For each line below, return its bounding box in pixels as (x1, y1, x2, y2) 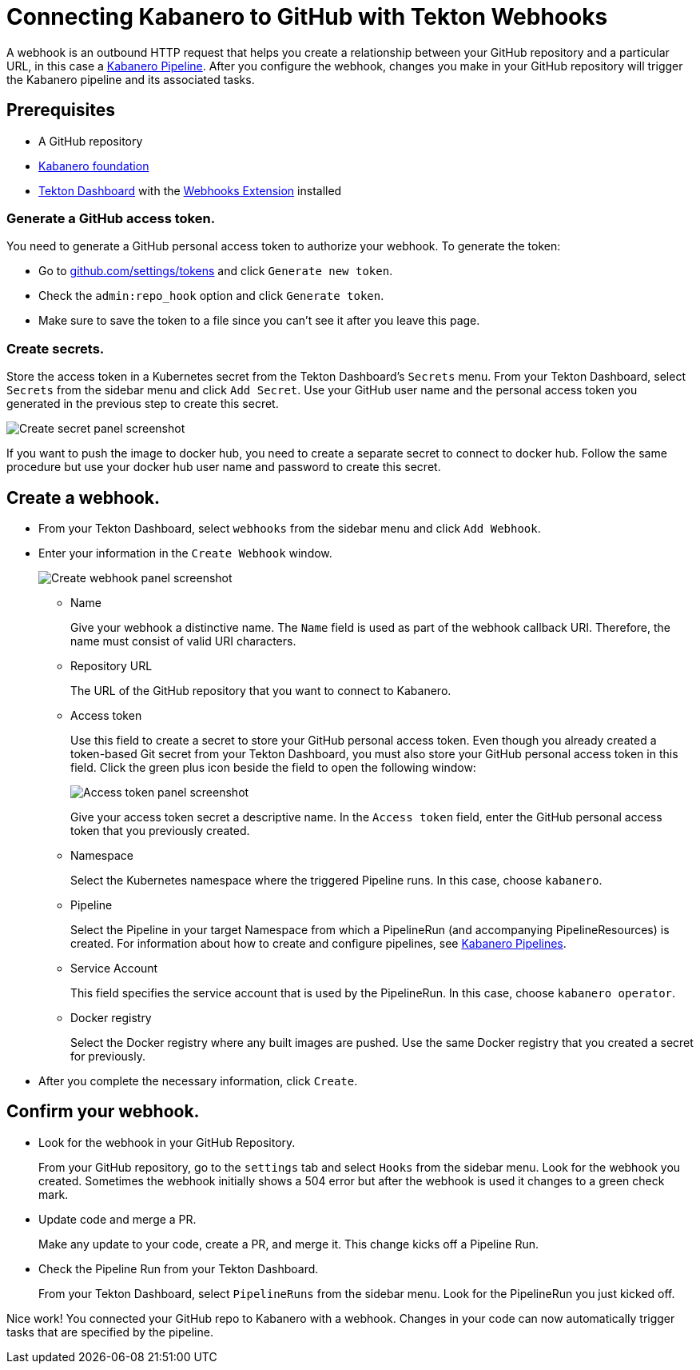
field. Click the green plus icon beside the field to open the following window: (70, 760, 476, 774)
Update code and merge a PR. (38, 1212, 197, 1226)
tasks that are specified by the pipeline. (6, 1324, 213, 1339)
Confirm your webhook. (6, 1101, 200, 1122)
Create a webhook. (6, 487, 160, 508)
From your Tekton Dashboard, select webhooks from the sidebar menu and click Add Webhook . (38, 521, 541, 535)
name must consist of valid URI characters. (70, 633, 296, 648)
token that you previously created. (70, 823, 250, 837)
